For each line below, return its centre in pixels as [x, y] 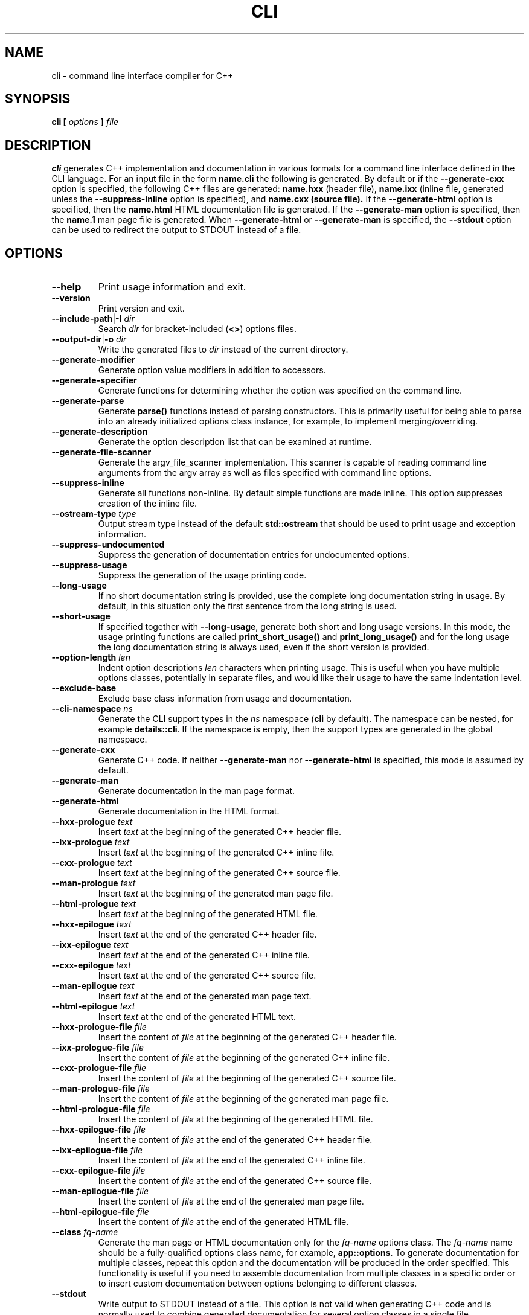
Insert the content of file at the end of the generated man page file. [231, 1201]
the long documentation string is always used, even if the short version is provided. [264, 647]
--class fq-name [85, 1232]
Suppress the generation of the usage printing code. [202, 575]
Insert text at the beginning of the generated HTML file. [208, 914]
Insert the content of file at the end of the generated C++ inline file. [232, 1160]
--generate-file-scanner [101, 452]
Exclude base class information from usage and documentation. [225, 699]
